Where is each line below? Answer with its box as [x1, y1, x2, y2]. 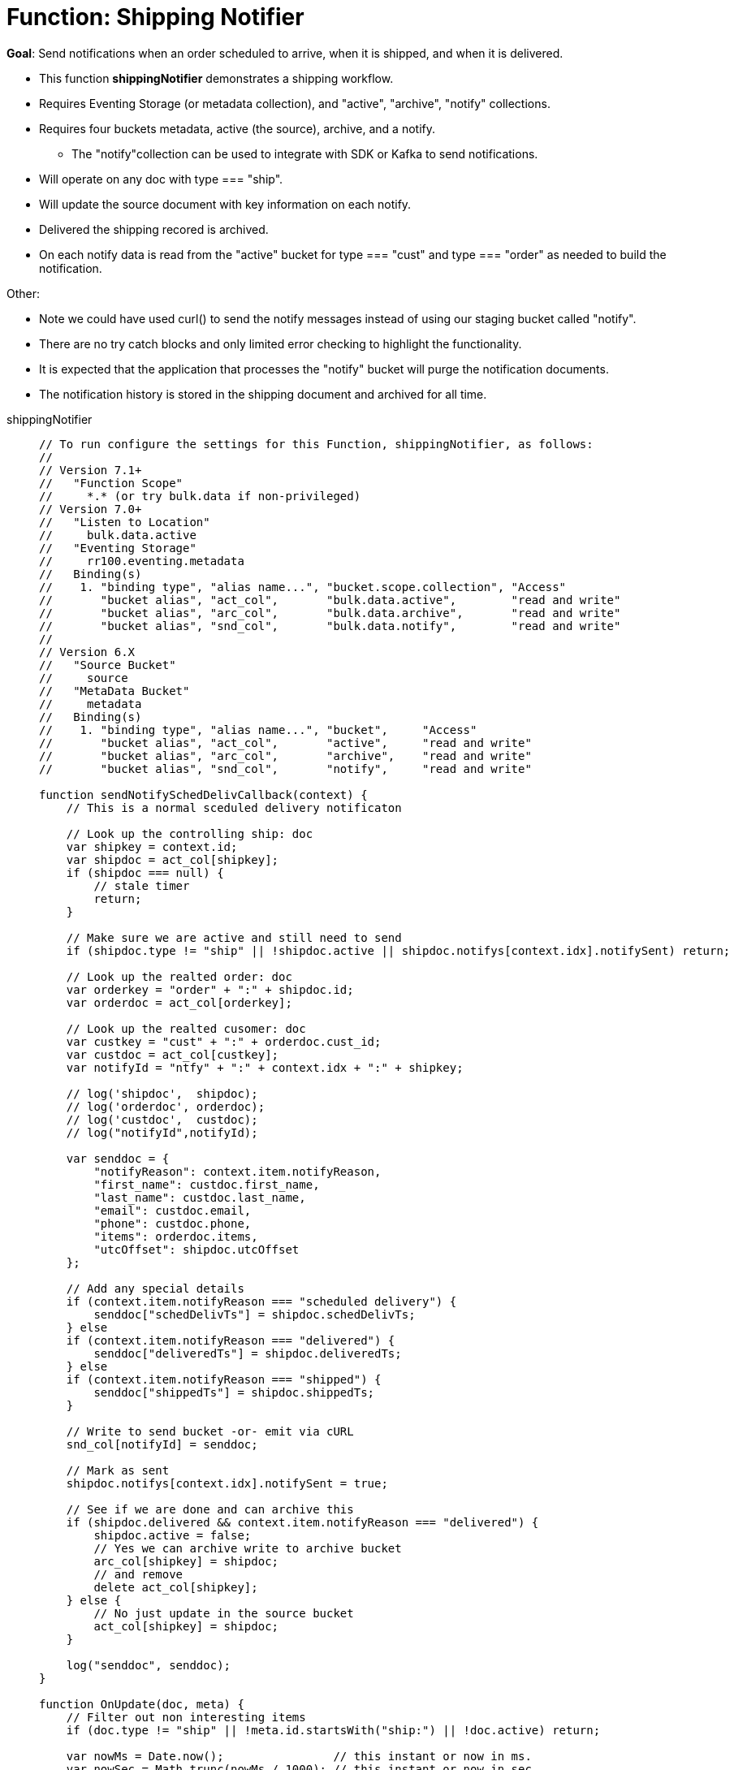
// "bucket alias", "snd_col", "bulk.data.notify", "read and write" [39, 619, 621, 632]
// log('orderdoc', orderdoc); [66, 1099, 266, 1113]
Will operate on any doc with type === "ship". [39, 171, 283, 186]
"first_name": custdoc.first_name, [93, 1177, 320, 1191]
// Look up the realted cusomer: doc [66, 1021, 306, 1035]
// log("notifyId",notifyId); [66, 1125, 258, 1139]
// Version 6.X [39, 645, 136, 658]
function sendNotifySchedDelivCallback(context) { [39, 788, 368, 801]
